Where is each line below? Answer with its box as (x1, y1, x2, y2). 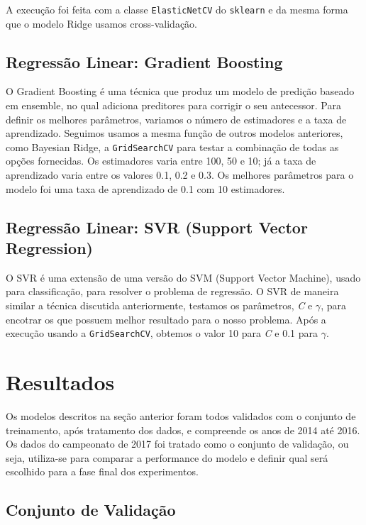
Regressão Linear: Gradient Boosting (6, 50, 283, 72)
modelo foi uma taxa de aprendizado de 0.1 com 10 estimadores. (6, 181, 285, 196)
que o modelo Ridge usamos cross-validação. (6, 16, 198, 31)
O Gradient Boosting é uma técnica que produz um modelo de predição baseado (6, 84, 355, 99)
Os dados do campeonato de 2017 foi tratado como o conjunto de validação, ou (6, 436, 349, 451)
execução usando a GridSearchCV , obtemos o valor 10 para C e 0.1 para (6, 326, 318, 341)
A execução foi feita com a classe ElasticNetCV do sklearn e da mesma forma (6, 2, 348, 16)
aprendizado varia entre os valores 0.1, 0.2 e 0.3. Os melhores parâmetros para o (6, 167, 354, 182)
